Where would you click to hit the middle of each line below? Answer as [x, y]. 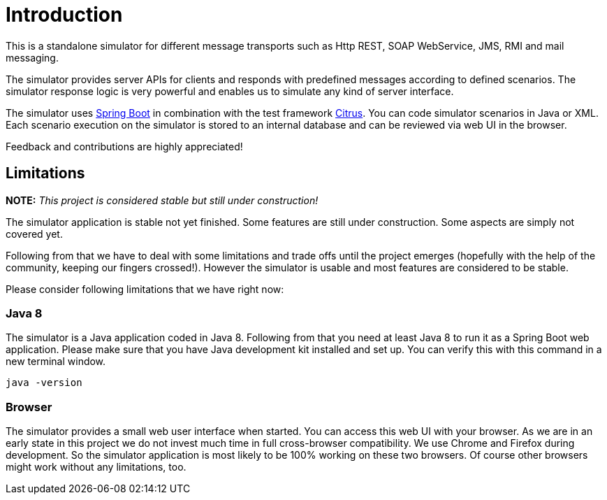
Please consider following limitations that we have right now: [145, 289]
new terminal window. [56, 362]
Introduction [64, 15]
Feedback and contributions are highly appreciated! [124, 146]
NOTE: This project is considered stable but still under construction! [162, 200]
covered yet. [34, 234]
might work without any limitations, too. [96, 467]
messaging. [32, 57]
